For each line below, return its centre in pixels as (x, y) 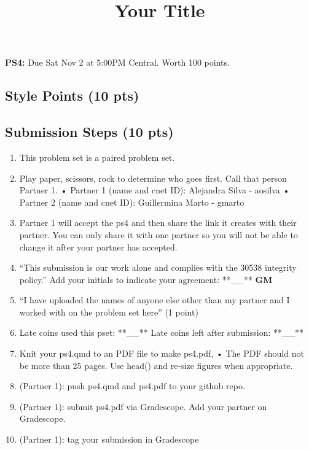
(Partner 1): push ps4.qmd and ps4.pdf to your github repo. (132, 386)
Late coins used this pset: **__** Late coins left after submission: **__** (162, 332)
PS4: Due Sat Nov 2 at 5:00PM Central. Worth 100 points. (117, 62)
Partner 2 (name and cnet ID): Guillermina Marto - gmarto (132, 202)
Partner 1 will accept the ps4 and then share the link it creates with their (158, 223)
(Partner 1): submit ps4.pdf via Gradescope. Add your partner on (143, 406)
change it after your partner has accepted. (98, 246)
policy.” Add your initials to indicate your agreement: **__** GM (146, 279)
